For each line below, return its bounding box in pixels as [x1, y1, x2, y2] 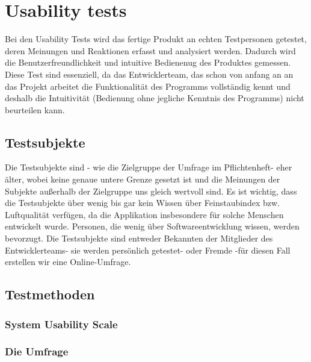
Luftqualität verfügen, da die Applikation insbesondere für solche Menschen [5, 208, 284, 220]
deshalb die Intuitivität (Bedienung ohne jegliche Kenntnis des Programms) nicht [5, 92, 304, 104]
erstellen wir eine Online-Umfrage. [5, 255, 131, 268]
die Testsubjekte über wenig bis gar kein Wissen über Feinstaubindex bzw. [5, 196, 280, 209]
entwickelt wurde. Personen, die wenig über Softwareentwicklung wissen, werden [5, 220, 300, 232]
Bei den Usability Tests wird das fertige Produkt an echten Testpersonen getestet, [5, 33, 307, 45]
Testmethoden [5, 285, 95, 304]
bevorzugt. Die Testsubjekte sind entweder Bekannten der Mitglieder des [5, 232, 273, 245]
